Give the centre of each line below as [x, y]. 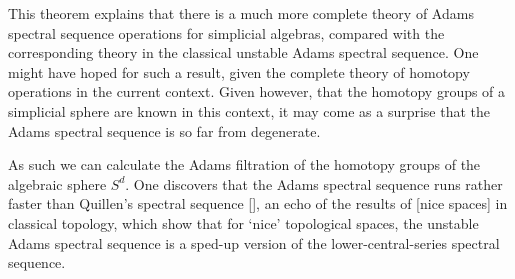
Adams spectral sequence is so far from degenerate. [164, 130]
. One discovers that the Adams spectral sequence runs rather [314, 183]
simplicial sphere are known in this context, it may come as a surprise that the [249, 110]
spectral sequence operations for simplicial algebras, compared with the [226, 32]
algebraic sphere [57, 183]
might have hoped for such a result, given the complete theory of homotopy [239, 71]
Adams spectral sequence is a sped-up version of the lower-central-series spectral [254, 242]
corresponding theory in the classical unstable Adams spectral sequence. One [243, 52]
